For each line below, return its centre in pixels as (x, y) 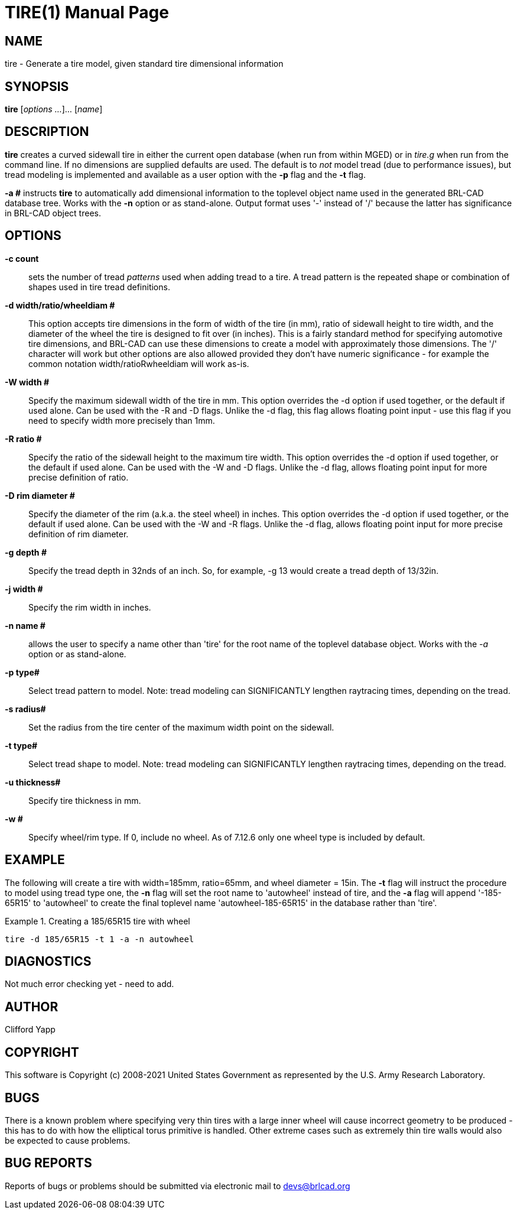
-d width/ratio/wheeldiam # (60, 305)
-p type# (22, 672)
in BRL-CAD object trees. (53, 213)
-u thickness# (33, 782)
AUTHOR (32, 1007)
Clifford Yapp (30, 1030)
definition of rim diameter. (79, 534)
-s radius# (25, 709)
